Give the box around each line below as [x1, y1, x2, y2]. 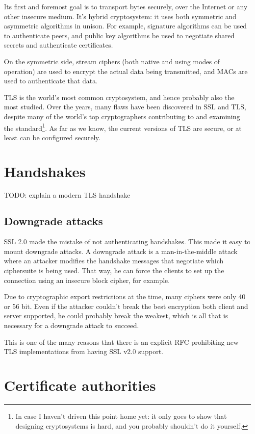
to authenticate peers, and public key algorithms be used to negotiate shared [4, 30, 235, 40]
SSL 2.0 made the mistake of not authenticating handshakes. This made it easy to [4, 236, 251, 247]
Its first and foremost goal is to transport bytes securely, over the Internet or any [4, 1, 248, 11]
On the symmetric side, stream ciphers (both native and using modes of [4, 56, 220, 66]
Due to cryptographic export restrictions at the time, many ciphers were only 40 [4, 291, 246, 302]
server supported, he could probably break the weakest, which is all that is [4, 310, 228, 321]
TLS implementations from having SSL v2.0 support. [4, 346, 163, 357]
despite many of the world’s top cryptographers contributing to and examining [4, 111, 240, 121]
